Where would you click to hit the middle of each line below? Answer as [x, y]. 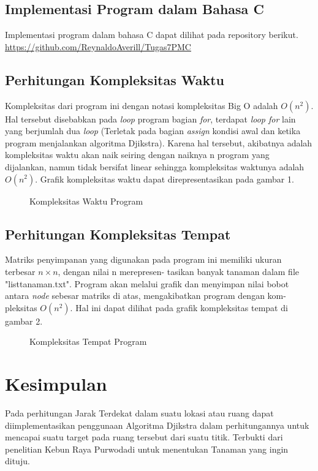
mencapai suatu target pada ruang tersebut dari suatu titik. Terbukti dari [144, 437]
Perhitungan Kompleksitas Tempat [118, 234]
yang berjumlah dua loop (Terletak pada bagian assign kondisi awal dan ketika [153, 131]
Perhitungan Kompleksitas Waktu [115, 79]
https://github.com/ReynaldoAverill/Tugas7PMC [98, 46]
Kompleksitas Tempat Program [88, 341]
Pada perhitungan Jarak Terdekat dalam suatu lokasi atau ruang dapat [139, 413]
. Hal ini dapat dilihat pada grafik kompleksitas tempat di [179, 307]
